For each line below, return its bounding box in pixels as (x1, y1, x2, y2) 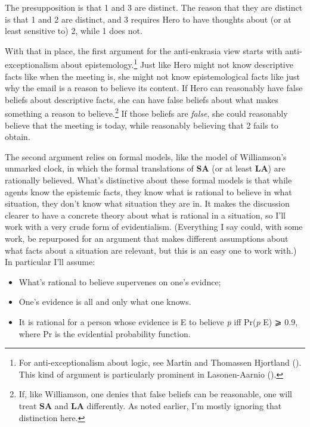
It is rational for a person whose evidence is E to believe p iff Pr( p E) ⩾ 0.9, (18, 315, 298, 328)
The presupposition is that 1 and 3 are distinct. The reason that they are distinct (5, 1, 303, 13)
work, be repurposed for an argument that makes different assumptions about (5, 232, 289, 244)
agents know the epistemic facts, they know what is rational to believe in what (5, 185, 292, 198)
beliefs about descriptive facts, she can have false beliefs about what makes (5, 93, 279, 105)
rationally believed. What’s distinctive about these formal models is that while (5, 174, 292, 186)
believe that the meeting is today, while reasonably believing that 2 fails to (5, 119, 278, 131)
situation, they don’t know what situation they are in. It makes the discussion (5, 197, 290, 210)
